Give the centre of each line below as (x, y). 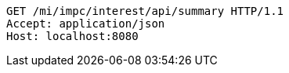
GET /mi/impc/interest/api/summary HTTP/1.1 (145, 11)
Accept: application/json (86, 24)
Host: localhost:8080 (72, 36)
